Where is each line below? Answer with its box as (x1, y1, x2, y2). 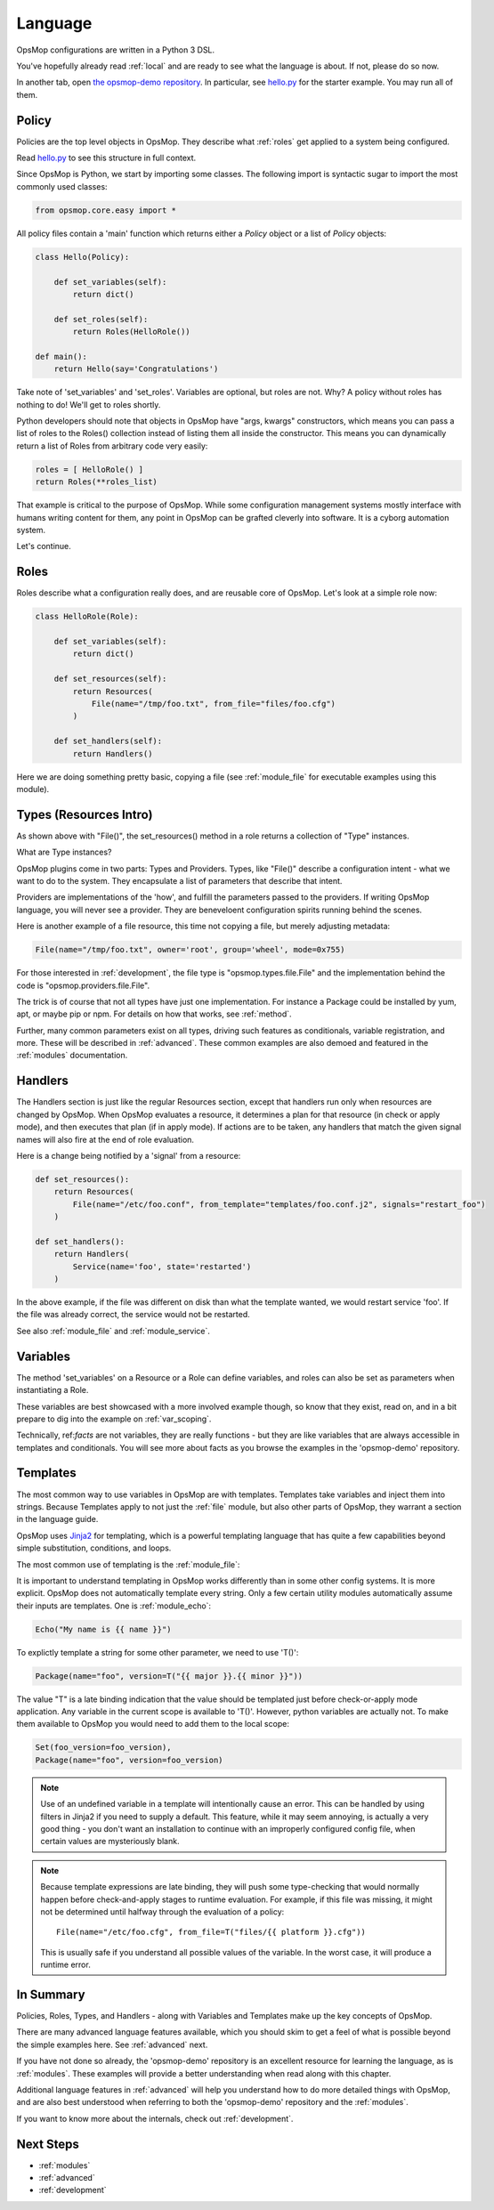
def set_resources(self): (53, 674, 167, 684)
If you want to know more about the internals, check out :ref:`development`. (16, 2113, 294, 2124)
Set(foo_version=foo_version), (35, 1743, 173, 1753)
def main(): (35, 352, 88, 361)
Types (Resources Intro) (16, 806, 153, 822)
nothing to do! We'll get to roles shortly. (16, 399, 161, 409)
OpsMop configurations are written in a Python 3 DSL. (16, 45, 215, 55)
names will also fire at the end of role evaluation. (16, 1134, 195, 1145)
